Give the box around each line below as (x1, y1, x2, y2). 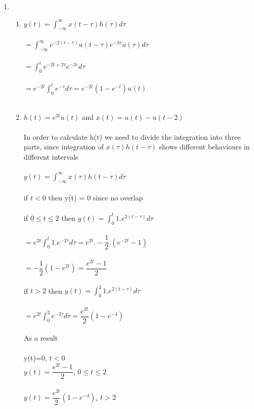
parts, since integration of (23, 141, 104, 152)
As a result (23, 333, 58, 343)
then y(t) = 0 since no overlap (48, 192, 143, 203)
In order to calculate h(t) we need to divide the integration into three (23, 131, 241, 142)
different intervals (23, 151, 79, 162)
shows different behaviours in (159, 141, 250, 152)
